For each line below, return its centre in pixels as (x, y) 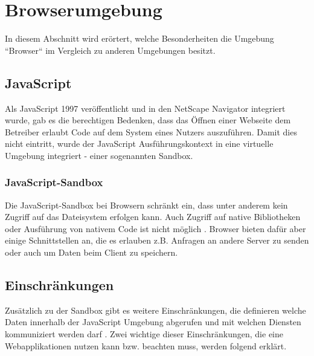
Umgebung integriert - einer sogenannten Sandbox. (99, 155)
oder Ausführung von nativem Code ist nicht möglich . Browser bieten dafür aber (155, 228)
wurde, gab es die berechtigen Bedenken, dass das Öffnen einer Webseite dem (148, 120)
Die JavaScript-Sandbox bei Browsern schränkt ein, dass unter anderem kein (146, 205)
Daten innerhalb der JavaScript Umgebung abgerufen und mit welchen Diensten (153, 322)
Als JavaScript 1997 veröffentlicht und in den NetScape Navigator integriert (145, 108)
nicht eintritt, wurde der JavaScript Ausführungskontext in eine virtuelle (139, 144)
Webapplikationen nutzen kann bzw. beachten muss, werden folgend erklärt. (146, 345)
